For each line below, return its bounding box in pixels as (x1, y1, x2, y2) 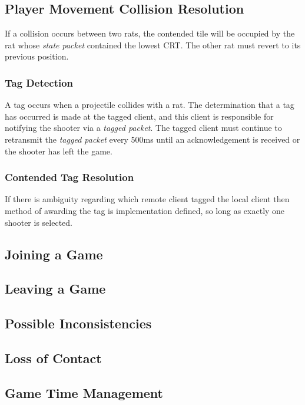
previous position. (5, 50, 69, 62)
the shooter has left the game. (5, 144, 112, 157)
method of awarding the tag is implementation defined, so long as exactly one (5, 204, 285, 216)
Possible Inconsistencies (5, 314, 152, 332)
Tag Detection (5, 75, 74, 90)
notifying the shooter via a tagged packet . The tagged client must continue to (5, 121, 282, 134)
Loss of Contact (5, 348, 102, 367)
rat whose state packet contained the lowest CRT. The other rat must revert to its (5, 38, 301, 51)
